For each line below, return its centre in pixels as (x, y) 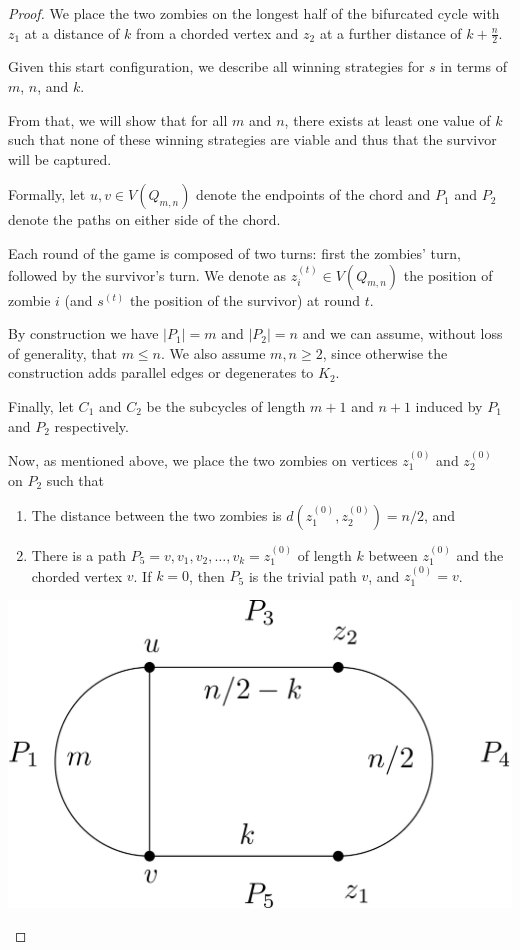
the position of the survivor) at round (245, 299)
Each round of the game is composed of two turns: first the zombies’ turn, (234, 252)
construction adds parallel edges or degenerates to (161, 372)
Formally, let (47, 194)
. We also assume (213, 352)
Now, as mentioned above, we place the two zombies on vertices (203, 459)
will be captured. (60, 158)
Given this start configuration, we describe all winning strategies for (216, 66)
